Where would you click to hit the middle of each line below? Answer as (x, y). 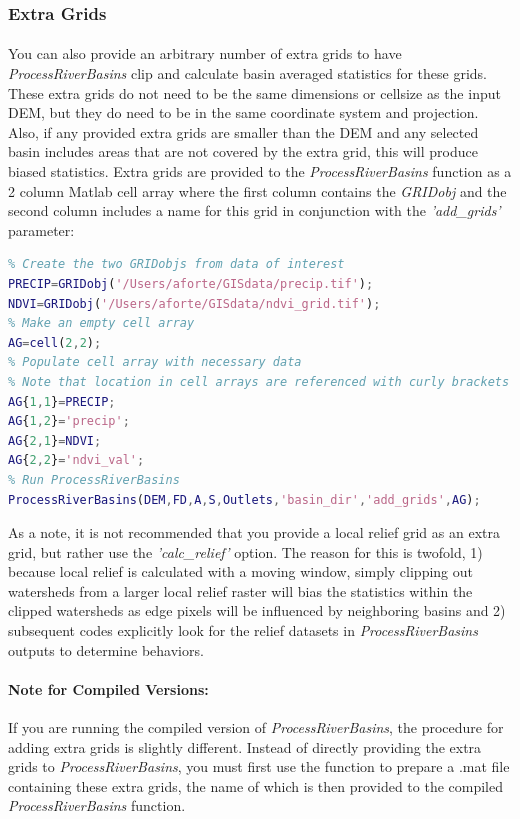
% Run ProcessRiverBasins (94, 479)
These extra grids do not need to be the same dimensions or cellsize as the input (254, 92)
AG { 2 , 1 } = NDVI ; (55, 440)
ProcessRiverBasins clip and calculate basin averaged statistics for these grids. (247, 73)
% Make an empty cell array (101, 323)
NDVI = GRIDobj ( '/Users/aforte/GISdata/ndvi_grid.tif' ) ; (194, 303)
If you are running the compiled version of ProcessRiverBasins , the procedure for (256, 727)
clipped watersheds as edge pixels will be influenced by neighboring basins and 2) (257, 610)
